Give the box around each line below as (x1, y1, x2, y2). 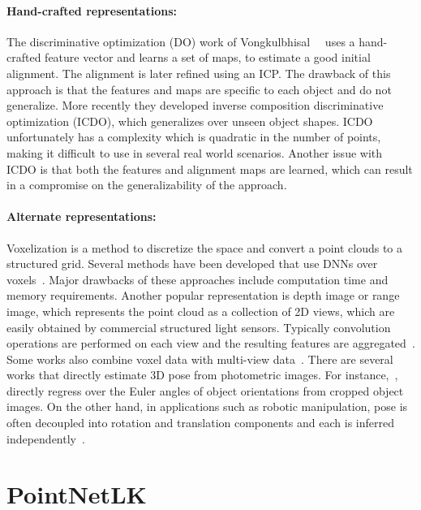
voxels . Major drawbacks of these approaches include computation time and (6, 270, 389, 287)
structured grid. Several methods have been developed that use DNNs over (6, 255, 378, 272)
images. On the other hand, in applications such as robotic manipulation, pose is (6, 398, 408, 415)
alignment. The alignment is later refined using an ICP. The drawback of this (6, 64, 391, 81)
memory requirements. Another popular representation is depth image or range (6, 287, 400, 304)
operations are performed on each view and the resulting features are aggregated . (6, 335, 415, 352)
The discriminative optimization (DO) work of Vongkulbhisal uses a (6, 32, 355, 50)
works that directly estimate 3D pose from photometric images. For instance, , (6, 366, 398, 383)
